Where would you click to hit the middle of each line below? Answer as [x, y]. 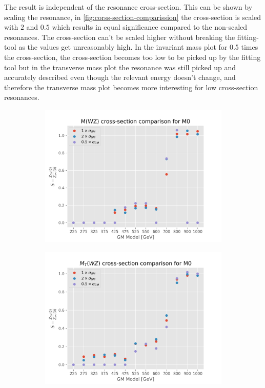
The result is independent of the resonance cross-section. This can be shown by [128, 7]
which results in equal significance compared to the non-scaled [150, 27]
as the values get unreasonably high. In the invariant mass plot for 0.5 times [138, 47]
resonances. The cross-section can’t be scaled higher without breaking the [120, 37]
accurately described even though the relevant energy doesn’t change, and [120, 77]
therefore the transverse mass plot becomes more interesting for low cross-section [131, 87]
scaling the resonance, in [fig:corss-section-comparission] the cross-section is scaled [133, 17]
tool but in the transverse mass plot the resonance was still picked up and [120, 67]
